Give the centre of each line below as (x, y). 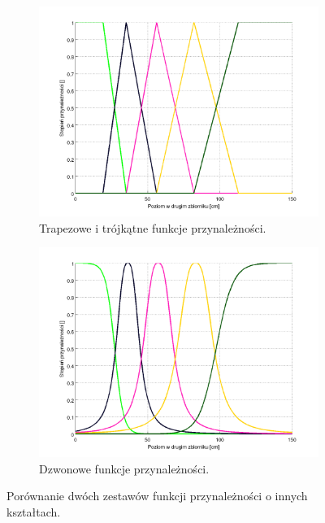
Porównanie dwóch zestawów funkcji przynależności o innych (157, 496)
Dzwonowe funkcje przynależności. (124, 468)
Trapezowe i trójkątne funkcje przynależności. (153, 227)
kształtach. (34, 511)
